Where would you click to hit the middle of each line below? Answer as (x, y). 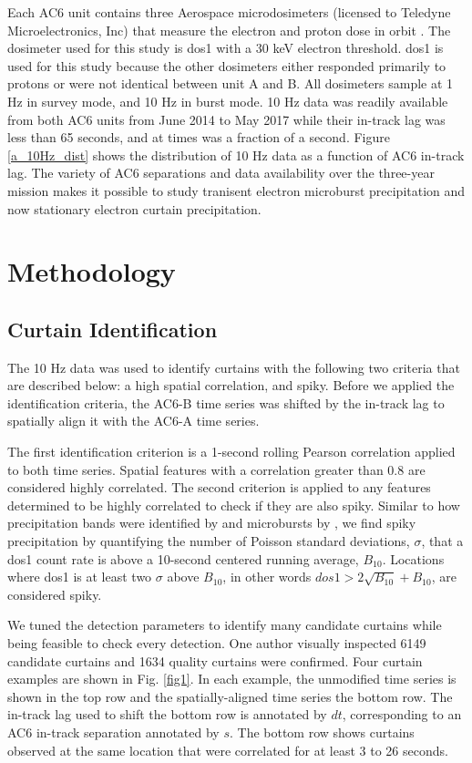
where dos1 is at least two (80, 577)
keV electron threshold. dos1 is (358, 48)
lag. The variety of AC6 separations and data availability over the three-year (221, 173)
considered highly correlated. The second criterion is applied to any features (219, 487)
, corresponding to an (402, 714)
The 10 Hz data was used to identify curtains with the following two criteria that (234, 367)
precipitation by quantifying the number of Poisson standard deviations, (209, 541)
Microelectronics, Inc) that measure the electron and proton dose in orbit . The (229, 30)
